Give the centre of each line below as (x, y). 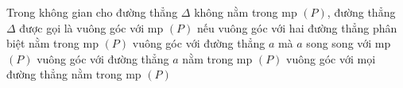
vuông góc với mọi (331, 58)
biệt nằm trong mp (52, 43)
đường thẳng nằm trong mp (74, 74)
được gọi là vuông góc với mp (91, 27)
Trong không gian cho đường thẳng (92, 12)
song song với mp (349, 43)
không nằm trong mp (246, 12)
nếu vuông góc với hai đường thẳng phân (297, 27)
